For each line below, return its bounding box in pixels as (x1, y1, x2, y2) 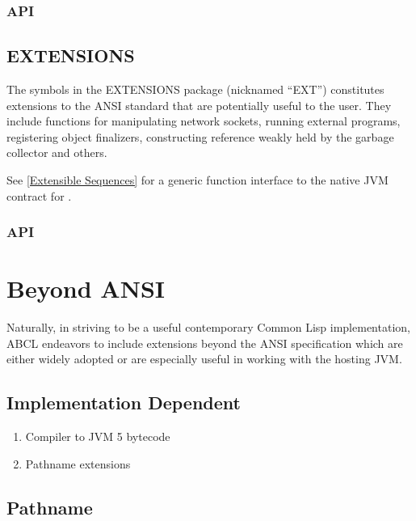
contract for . (6, 187, 72, 204)
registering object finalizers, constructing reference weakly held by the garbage (6, 128, 394, 145)
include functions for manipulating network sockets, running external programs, (6, 112, 401, 129)
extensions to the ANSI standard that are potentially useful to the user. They (6, 96, 392, 113)
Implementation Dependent (6, 390, 241, 415)
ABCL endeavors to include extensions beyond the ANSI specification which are (6, 334, 403, 351)
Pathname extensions (25, 455, 131, 472)
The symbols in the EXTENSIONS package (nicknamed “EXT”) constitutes (6, 81, 384, 98)
